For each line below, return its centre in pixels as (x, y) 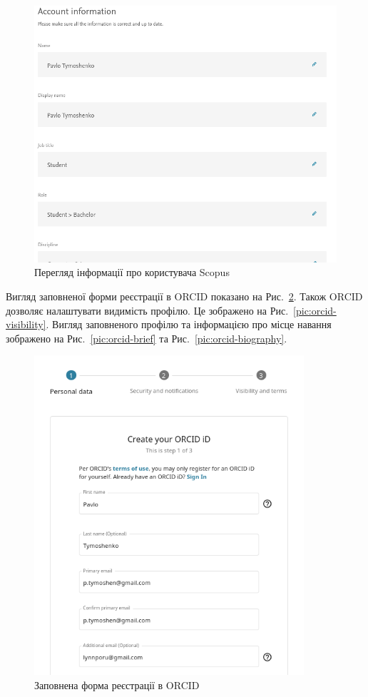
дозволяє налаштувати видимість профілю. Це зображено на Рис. (147, 310)
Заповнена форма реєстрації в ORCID (117, 685)
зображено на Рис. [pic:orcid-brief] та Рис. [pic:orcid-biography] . (147, 338)
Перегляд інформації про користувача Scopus (132, 272)
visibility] (26, 324)
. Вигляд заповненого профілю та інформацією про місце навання (189, 324)
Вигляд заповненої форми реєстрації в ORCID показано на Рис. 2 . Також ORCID (184, 296)
